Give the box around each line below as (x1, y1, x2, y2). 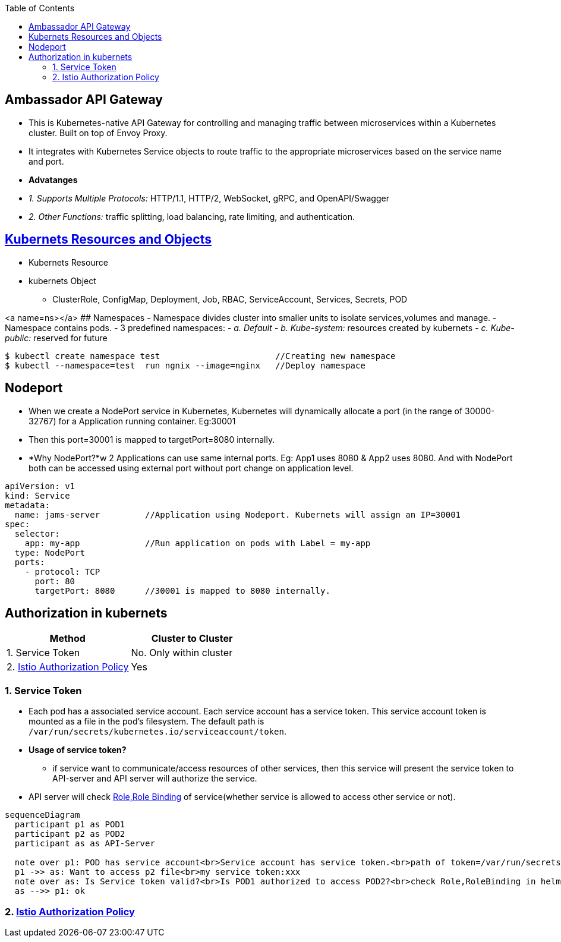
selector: (14, 528, 60, 538)
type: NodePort (14, 547, 85, 557)
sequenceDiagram (5, 810, 80, 820)
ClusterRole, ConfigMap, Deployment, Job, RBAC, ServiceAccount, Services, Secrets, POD (52, 294, 408, 304)
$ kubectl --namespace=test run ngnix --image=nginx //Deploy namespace (5, 360, 365, 370)
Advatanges (29, 174, 78, 185)
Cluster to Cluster (151, 632, 233, 645)
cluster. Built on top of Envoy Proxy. (29, 127, 168, 138)
